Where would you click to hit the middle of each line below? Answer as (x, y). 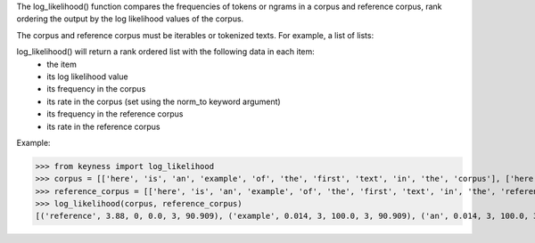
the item (62, 64)
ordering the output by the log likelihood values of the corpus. (130, 19)
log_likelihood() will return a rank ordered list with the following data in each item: (166, 52)
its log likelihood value (87, 77)
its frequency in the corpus (96, 89)
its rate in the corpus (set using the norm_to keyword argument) (164, 101)
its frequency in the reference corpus (115, 114)
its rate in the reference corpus (103, 126)
